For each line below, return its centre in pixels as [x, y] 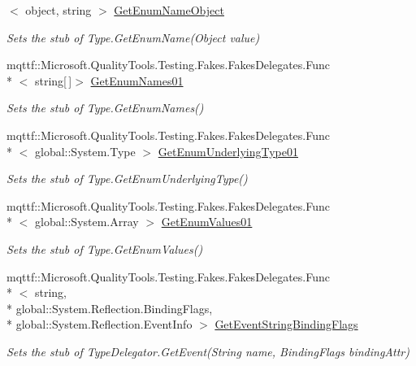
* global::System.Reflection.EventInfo [100, 324]
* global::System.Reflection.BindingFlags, [110, 308]
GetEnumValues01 [207, 222]
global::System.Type [85, 151]
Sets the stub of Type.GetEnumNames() [105, 108]
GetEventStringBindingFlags [286, 324]
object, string [58, 10]
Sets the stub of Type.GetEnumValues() [105, 248]
